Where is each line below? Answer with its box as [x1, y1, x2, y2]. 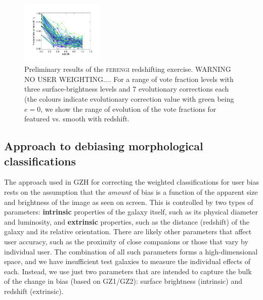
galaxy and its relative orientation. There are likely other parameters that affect [4, 226, 252, 237]
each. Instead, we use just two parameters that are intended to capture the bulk [4, 266, 252, 276]
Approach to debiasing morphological [4, 138, 203, 154]
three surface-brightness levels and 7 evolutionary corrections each [24, 83, 229, 94]
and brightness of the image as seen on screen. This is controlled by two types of [4, 196, 253, 207]
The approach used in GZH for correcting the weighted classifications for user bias [4, 177, 259, 187]
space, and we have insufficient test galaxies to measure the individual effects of [4, 256, 250, 267]
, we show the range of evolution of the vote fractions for [40, 103, 216, 114]
